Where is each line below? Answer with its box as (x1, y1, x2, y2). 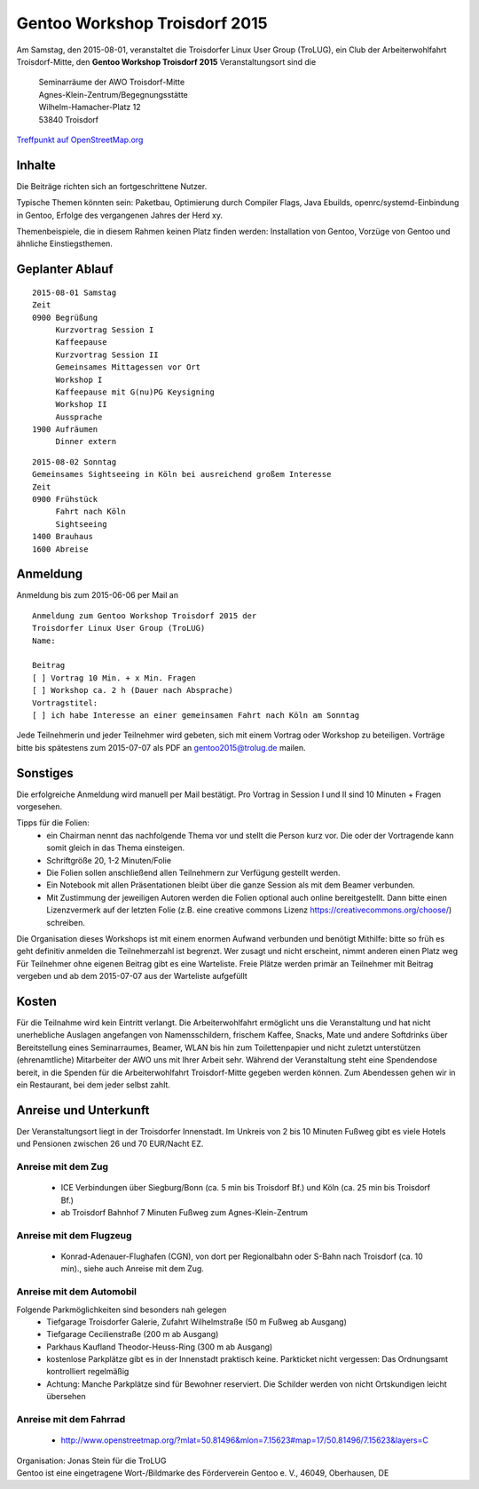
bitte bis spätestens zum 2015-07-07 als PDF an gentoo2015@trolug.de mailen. (16, 742, 306, 752)
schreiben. (46, 917, 86, 928)
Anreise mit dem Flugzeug (16, 1229, 132, 1241)
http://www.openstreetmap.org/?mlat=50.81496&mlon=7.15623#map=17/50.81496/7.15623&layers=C (60, 1435, 429, 1445)
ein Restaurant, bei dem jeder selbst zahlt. (16, 1079, 170, 1090)
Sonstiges (16, 765, 75, 781)
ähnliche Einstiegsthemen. (16, 238, 113, 249)
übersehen (46, 1391, 86, 1402)
